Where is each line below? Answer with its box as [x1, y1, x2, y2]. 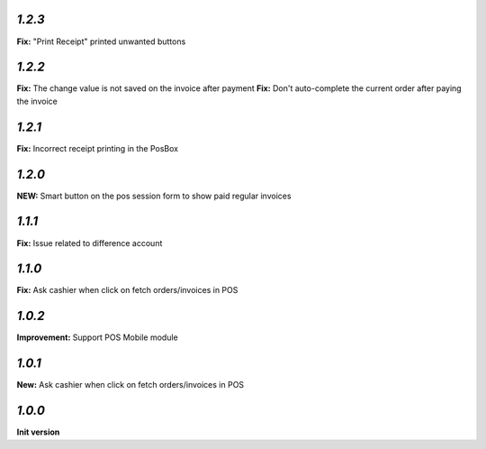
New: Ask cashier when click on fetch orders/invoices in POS [16, 380, 245, 390]
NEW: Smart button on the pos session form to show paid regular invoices [16, 190, 292, 201]
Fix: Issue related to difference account [16, 237, 163, 248]
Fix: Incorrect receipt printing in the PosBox [16, 142, 179, 153]
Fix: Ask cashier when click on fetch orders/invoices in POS [16, 285, 238, 296]
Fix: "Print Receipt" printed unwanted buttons [16, 36, 186, 47]
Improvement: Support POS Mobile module [16, 332, 179, 343]
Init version [16, 426, 60, 437]
